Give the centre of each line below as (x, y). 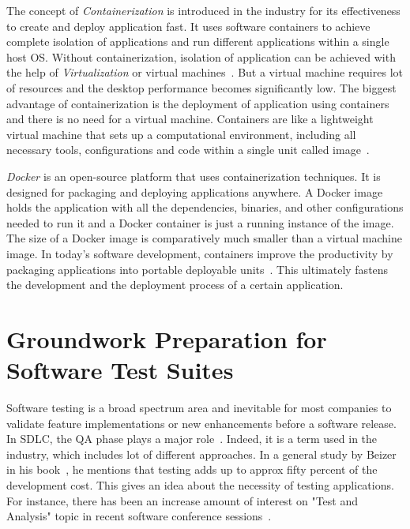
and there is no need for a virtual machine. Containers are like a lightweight (190, 119)
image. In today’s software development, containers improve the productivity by (200, 253)
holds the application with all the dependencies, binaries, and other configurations (205, 207)
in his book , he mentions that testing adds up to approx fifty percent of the (192, 469)
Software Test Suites (120, 370)
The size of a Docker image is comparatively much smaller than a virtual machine (205, 238)
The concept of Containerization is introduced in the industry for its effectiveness (203, 10)
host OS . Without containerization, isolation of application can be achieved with (201, 56)
